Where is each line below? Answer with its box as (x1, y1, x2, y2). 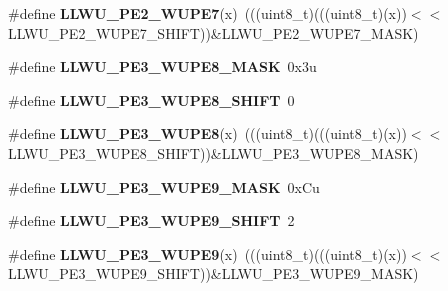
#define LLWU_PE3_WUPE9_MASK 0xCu (8, 176, 320, 197)
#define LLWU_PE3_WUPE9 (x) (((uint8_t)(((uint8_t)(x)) (8, 243, 407, 264)
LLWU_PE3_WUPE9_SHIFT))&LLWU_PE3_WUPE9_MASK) (8, 263, 419, 284)
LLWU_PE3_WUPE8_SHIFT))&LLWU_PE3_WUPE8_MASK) (8, 142, 419, 163)
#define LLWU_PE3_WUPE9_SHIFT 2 (8, 210, 295, 231)
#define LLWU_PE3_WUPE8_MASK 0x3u (8, 56, 317, 77)
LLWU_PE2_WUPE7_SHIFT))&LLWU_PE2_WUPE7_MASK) (8, 22, 419, 43)
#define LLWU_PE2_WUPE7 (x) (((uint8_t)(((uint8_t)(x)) (8, 3, 407, 23)
